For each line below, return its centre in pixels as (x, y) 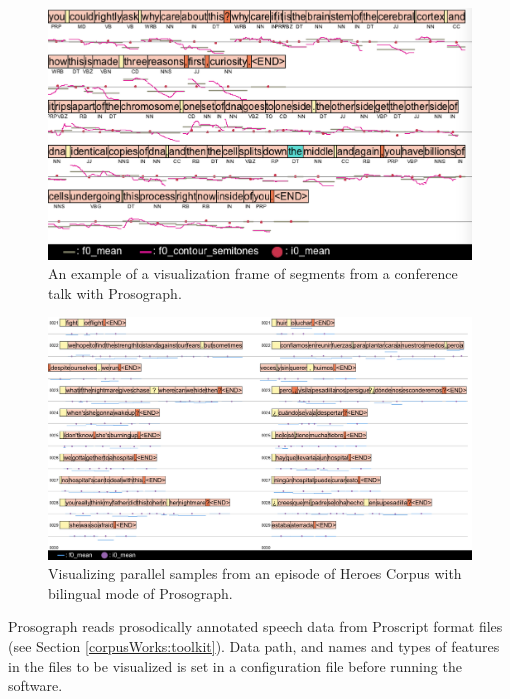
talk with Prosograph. (115, 292)
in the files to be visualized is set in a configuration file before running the (235, 665)
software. (35, 685)
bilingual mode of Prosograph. (140, 592)
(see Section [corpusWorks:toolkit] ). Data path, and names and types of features (254, 645)
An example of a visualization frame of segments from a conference (253, 273)
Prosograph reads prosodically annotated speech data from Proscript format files (255, 626)
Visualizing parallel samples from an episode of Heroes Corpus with (255, 573)
